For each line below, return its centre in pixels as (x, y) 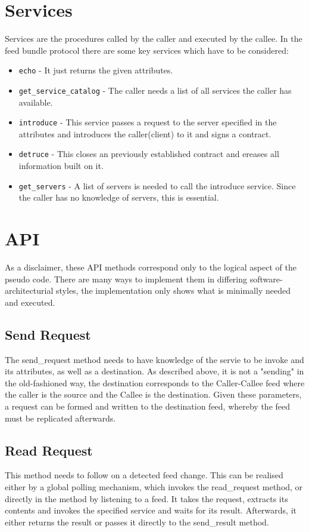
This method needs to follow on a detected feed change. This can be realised (144, 475)
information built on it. (61, 166)
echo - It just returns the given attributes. (96, 70)
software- (266, 279)
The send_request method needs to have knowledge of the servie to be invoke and (154, 359)
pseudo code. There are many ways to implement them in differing (126, 279)
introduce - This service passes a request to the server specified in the (148, 122)
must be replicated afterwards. (60, 418)
